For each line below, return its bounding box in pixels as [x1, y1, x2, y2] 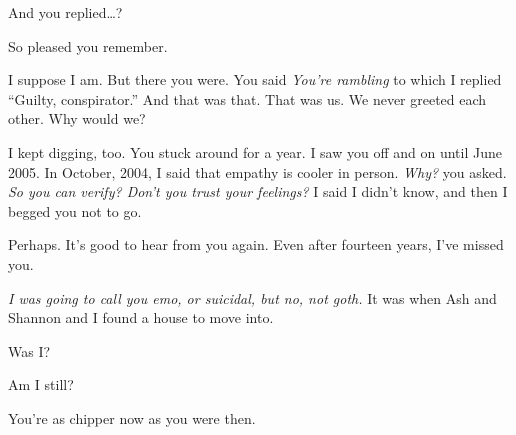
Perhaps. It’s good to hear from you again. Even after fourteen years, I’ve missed [8, 234, 504, 255]
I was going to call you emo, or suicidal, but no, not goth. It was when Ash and [8, 287, 497, 308]
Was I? [8, 340, 51, 361]
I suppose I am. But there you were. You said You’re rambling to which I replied [8, 69, 502, 90]
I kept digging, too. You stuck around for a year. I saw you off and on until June [8, 141, 502, 162]
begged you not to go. [8, 200, 142, 221]
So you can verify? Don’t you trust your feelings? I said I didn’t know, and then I [8, 181, 508, 202]
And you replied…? [8, 2, 123, 22]
